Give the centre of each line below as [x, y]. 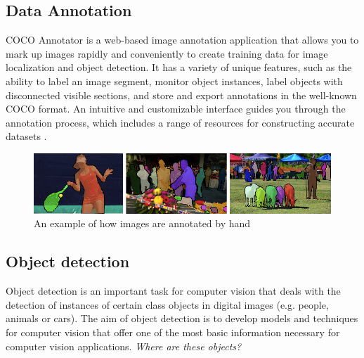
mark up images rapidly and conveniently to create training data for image [167, 53]
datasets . [26, 136]
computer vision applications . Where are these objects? [124, 346]
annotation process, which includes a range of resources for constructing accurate [180, 122]
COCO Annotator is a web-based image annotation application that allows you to [182, 40]
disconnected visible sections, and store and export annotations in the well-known [181, 95]
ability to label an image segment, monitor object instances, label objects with [174, 81]
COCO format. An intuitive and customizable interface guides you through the [176, 109]
